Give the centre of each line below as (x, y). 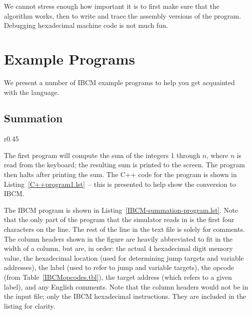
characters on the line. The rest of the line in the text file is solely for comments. (125, 229)
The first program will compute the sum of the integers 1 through (102, 155)
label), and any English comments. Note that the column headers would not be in (126, 286)
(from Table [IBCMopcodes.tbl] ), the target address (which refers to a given (118, 277)
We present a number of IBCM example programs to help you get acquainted (119, 82)
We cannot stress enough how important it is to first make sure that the (112, 6)
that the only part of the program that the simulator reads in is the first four (119, 219)
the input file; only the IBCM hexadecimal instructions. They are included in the (125, 296)
